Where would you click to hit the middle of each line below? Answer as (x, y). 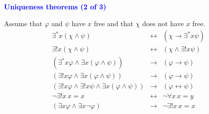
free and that (114, 23)
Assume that (23, 23)
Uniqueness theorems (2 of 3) (55, 6)
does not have (163, 23)
